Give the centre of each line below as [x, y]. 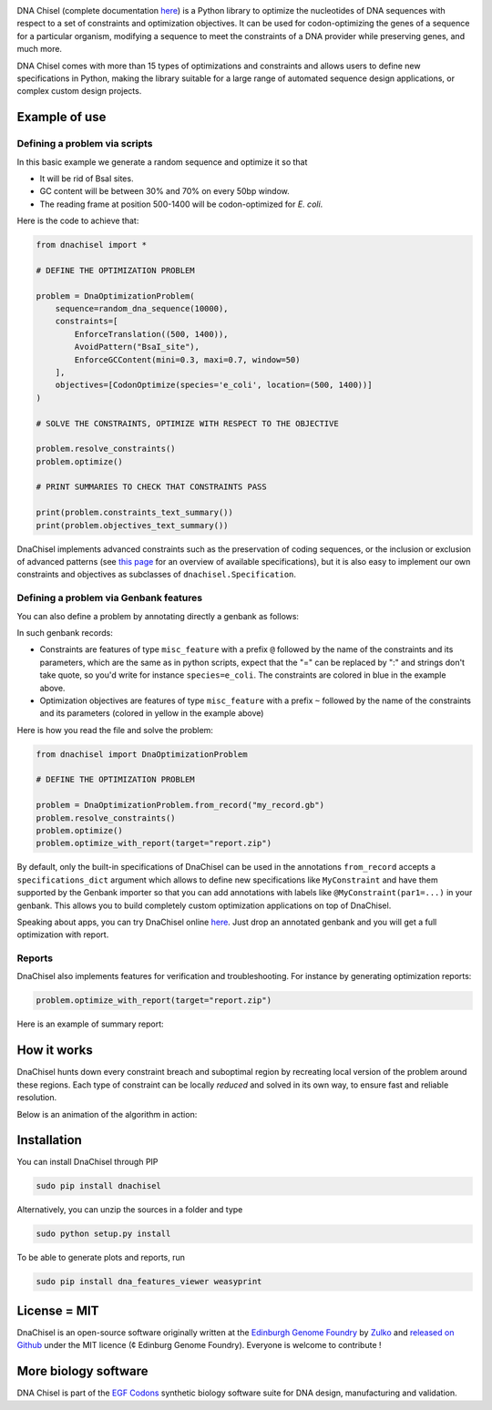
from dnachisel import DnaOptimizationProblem [142, 754]
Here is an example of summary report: [90, 1024]
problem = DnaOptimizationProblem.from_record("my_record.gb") [180, 805]
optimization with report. [63, 935]
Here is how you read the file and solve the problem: [115, 730]
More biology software [83, 1371]
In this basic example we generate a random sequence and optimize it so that [162, 162]
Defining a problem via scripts [85, 144]
